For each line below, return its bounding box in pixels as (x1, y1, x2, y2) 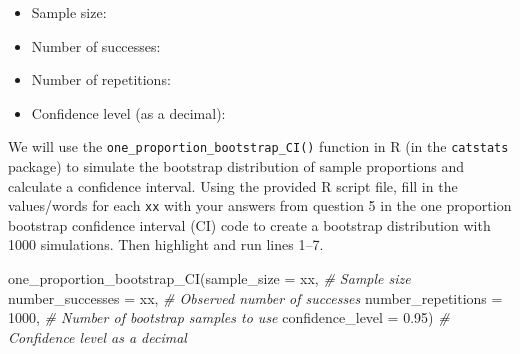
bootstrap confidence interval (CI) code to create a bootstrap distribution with (8, 214, 491, 235)
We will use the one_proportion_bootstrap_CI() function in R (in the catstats (8, 136, 509, 157)
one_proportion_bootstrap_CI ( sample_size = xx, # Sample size (8, 268, 411, 289)
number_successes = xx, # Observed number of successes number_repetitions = (8, 287, 503, 308)
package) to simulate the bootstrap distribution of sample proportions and (8, 156, 464, 177)
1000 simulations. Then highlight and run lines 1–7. (8, 234, 324, 255)
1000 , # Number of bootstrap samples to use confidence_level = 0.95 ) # (8, 307, 450, 328)
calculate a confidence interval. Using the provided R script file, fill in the (8, 175, 458, 196)
